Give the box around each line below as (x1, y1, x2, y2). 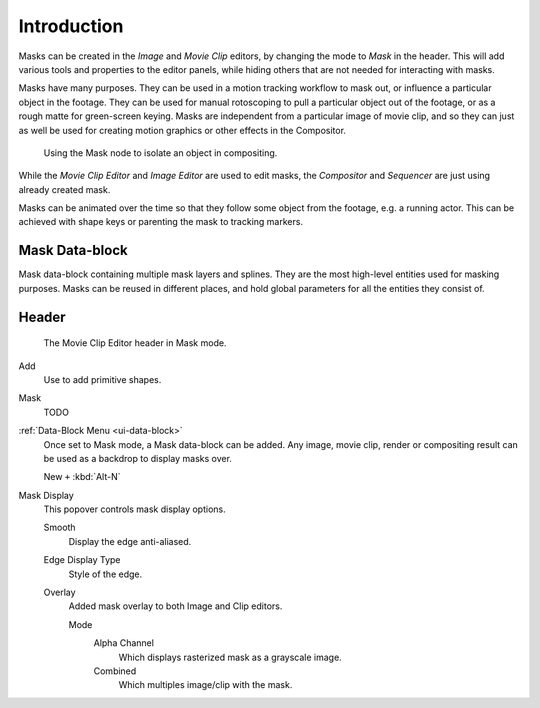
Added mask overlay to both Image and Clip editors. (68, 600, 283, 612)
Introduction (18, 15, 124, 37)
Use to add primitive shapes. (43, 373, 162, 385)
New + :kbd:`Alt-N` (43, 471, 121, 483)
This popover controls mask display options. (43, 503, 226, 515)
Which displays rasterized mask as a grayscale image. (118, 651, 342, 663)
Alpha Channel (93, 637, 155, 649)
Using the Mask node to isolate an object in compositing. (43, 146, 278, 159)
